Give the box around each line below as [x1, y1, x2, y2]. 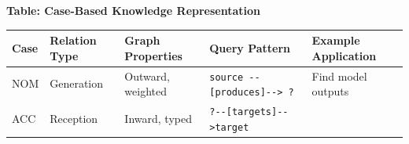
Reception [50, 110, 98, 126]
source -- [209, 71, 260, 83]
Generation [50, 75, 104, 92]
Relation [50, 32, 97, 49]
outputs [311, 83, 349, 99]
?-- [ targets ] [209, 106, 278, 118]
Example [311, 32, 360, 49]
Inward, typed [124, 110, 192, 126]
